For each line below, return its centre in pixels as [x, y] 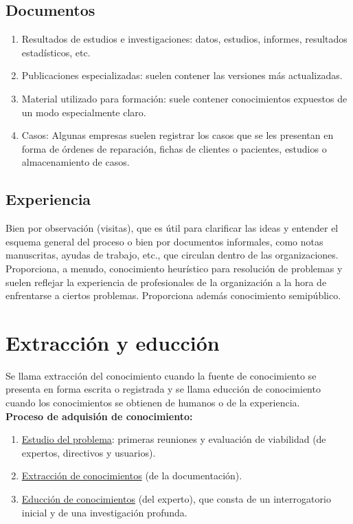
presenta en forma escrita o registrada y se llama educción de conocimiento [163, 389]
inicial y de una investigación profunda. [104, 512]
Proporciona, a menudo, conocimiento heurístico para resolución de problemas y [174, 268]
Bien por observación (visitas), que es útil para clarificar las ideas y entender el [172, 228]
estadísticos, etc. [56, 52]
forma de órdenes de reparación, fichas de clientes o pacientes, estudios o [174, 148]
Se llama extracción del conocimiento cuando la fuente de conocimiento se [161, 375]
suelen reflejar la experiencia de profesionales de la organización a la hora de [166, 282]
